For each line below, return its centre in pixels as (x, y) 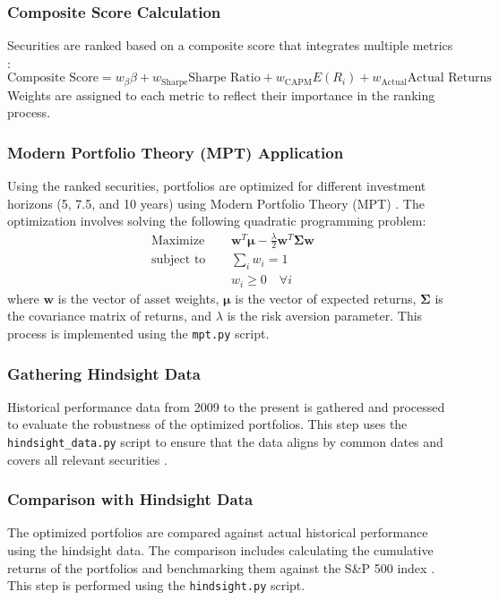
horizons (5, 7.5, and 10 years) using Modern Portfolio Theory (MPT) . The (216, 203)
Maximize (178, 240)
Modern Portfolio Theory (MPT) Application (176, 152)
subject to (178, 260)
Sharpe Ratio (224, 78)
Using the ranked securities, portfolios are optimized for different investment (217, 186)
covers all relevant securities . (87, 459)
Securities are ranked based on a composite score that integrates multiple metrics (230, 45)
